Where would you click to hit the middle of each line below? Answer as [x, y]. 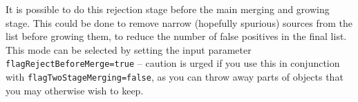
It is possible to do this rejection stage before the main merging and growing [168, 9]
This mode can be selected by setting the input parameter [129, 49]
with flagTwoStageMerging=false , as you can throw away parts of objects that [175, 77]
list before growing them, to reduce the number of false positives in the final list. [176, 36]
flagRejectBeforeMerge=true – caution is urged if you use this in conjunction [173, 63]
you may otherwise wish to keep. [75, 90]
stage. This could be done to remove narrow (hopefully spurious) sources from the [179, 22]
